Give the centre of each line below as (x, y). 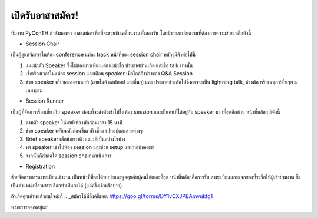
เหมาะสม (34, 90)
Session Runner (45, 101)
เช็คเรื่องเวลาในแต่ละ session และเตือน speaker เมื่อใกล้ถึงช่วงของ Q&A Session (109, 74)
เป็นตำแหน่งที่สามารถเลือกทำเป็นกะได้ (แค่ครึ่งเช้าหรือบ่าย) (67, 185)
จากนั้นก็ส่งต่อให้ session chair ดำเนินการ (69, 156)
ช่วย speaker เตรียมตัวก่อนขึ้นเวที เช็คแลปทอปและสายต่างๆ (84, 131)
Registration (40, 166)
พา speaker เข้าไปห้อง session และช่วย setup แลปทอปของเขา (90, 147)
